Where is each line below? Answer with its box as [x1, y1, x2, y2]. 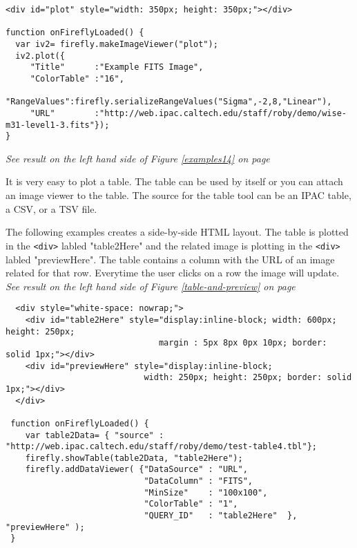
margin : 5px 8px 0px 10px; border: [158, 338, 327, 348]
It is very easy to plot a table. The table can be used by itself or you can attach [6, 174, 343, 189]
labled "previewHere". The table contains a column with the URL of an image [6, 252, 335, 266]
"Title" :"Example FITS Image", [30, 62, 204, 73]
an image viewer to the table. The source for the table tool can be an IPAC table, [6, 188, 351, 202]
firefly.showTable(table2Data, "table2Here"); [25, 453, 243, 463]
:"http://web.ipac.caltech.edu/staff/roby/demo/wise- [94, 108, 347, 118]
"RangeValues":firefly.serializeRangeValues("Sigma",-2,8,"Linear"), [6, 97, 332, 107]
